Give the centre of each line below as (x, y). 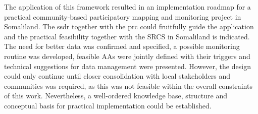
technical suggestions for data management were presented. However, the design (127, 66)
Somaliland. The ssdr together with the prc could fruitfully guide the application (129, 26)
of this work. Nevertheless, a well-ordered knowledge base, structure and (116, 96)
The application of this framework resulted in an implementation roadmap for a (127, 7)
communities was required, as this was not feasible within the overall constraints (128, 85)
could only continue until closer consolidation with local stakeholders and (117, 76)
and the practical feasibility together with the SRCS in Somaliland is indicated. (127, 36)
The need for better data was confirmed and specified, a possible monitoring (122, 46)
